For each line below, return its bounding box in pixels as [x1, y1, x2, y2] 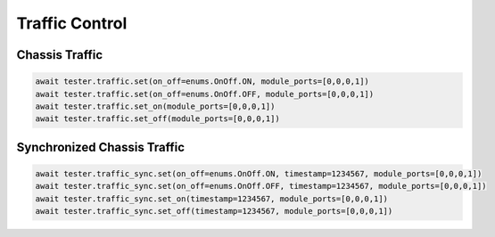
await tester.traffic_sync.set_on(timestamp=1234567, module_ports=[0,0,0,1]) [35, 193, 388, 204]
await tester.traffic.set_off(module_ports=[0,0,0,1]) [35, 114, 280, 124]
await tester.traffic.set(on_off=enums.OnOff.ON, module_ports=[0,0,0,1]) [35, 77, 370, 86]
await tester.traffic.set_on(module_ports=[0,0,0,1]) [35, 101, 276, 111]
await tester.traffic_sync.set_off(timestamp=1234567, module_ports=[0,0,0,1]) [35, 206, 393, 217]
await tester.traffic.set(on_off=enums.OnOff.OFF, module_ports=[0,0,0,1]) [35, 89, 375, 99]
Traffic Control [16, 13, 128, 33]
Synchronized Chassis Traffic [16, 139, 186, 155]
